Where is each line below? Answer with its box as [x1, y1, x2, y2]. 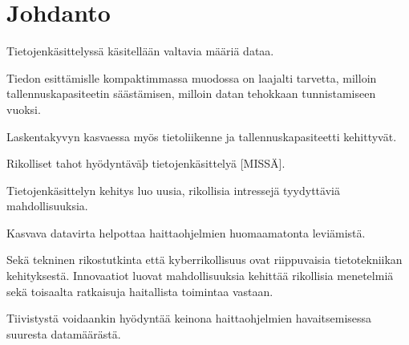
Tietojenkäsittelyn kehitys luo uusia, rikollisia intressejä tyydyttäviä [6, 181, 340, 198]
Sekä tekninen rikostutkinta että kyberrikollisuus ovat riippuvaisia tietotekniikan [6, 251, 403, 268]
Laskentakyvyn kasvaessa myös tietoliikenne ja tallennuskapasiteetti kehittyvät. [6, 128, 397, 144]
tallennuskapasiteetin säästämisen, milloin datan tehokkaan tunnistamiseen [6, 85, 376, 102]
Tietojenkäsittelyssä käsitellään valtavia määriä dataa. [6, 43, 274, 59]
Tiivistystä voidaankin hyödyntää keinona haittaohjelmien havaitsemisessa [6, 310, 372, 327]
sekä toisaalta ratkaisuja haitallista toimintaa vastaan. [6, 282, 273, 299]
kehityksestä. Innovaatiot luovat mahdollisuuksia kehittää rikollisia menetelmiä [6, 267, 394, 284]
